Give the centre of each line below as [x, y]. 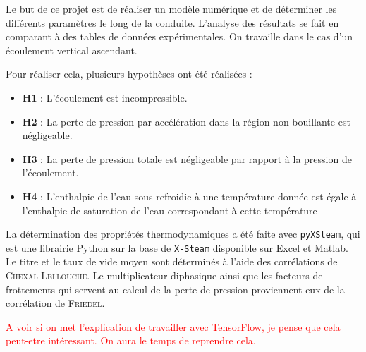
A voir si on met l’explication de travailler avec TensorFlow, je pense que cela [173, 326]
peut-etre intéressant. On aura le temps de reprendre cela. [131, 340]
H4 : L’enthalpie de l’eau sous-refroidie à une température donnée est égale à [189, 196]
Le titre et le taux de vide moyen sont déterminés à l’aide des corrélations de [172, 261]
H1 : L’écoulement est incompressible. [105, 97]
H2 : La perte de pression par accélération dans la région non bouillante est [186, 121]
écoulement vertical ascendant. [72, 50]
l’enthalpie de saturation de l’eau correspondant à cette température [170, 210]
